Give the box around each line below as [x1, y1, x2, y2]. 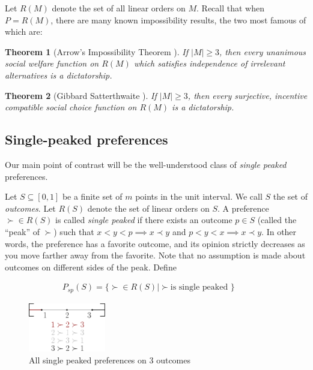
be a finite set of [62, 190, 123, 203]
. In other [261, 225, 297, 237]
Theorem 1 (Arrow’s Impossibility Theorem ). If [5, 45, 189, 58]
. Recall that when [196, 2, 264, 14]
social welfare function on [5, 57, 99, 70]
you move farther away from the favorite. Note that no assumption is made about [5, 249, 306, 261]
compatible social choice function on [5, 101, 137, 113]
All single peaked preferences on [29, 353, 147, 366]
